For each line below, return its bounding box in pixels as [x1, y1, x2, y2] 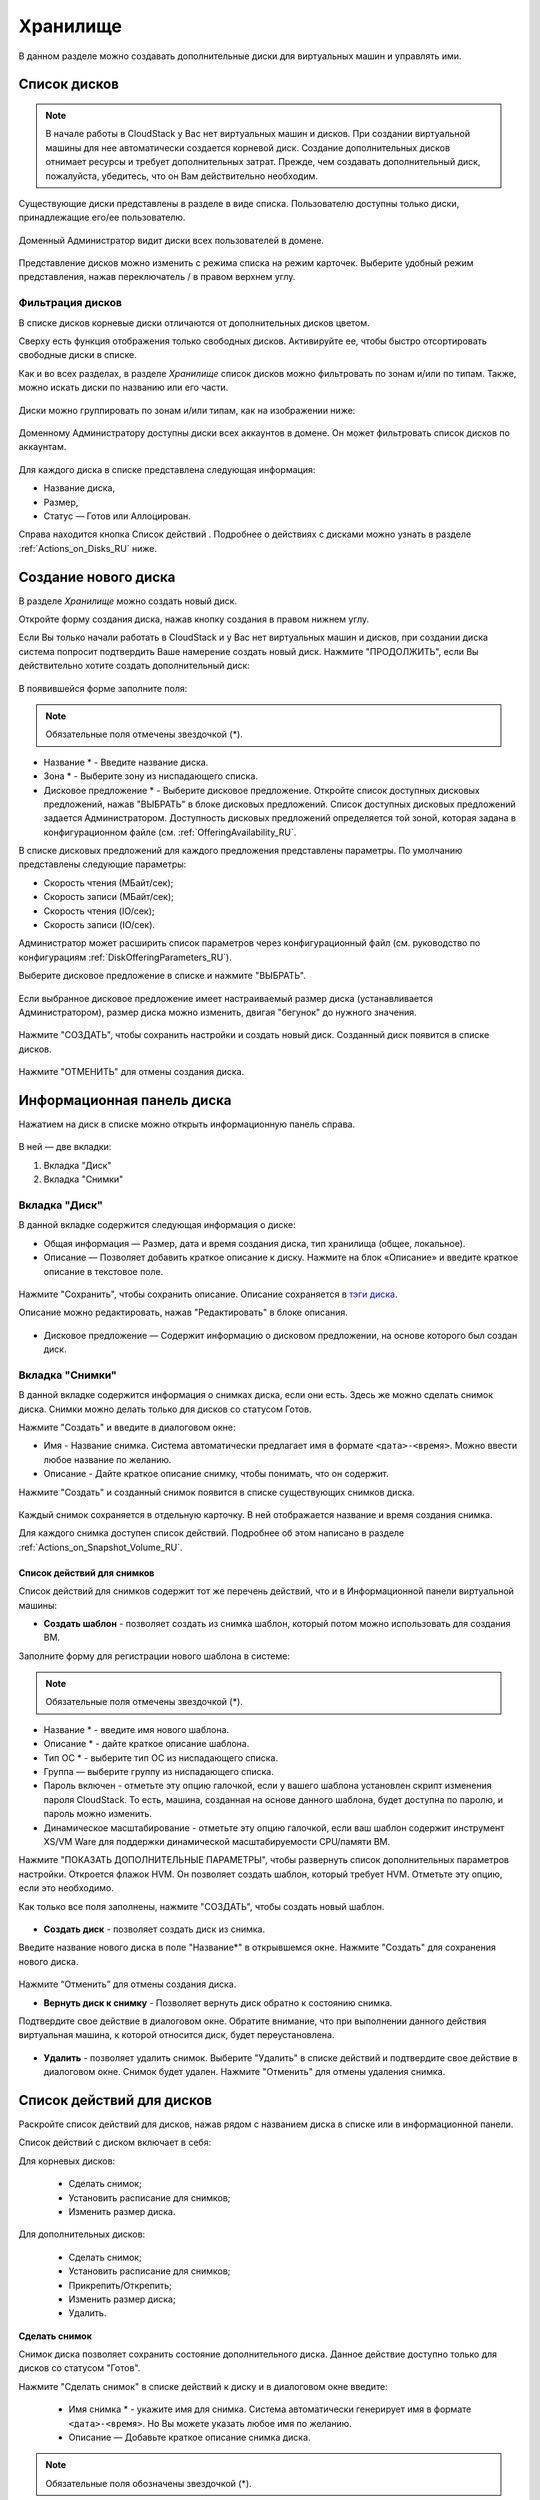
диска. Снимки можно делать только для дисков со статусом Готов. [18, 1403, 312, 1415]
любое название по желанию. [43, 1453, 172, 1465]
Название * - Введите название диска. [43, 756, 209, 768]
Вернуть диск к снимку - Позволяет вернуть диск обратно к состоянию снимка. [43, 1996, 393, 2009]
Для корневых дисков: [18, 2155, 116, 2167]
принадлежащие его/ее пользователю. [18, 211, 186, 224]
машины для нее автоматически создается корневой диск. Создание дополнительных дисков [45, 141, 450, 154]
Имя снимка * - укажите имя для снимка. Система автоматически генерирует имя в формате [68, 2403, 472, 2415]
